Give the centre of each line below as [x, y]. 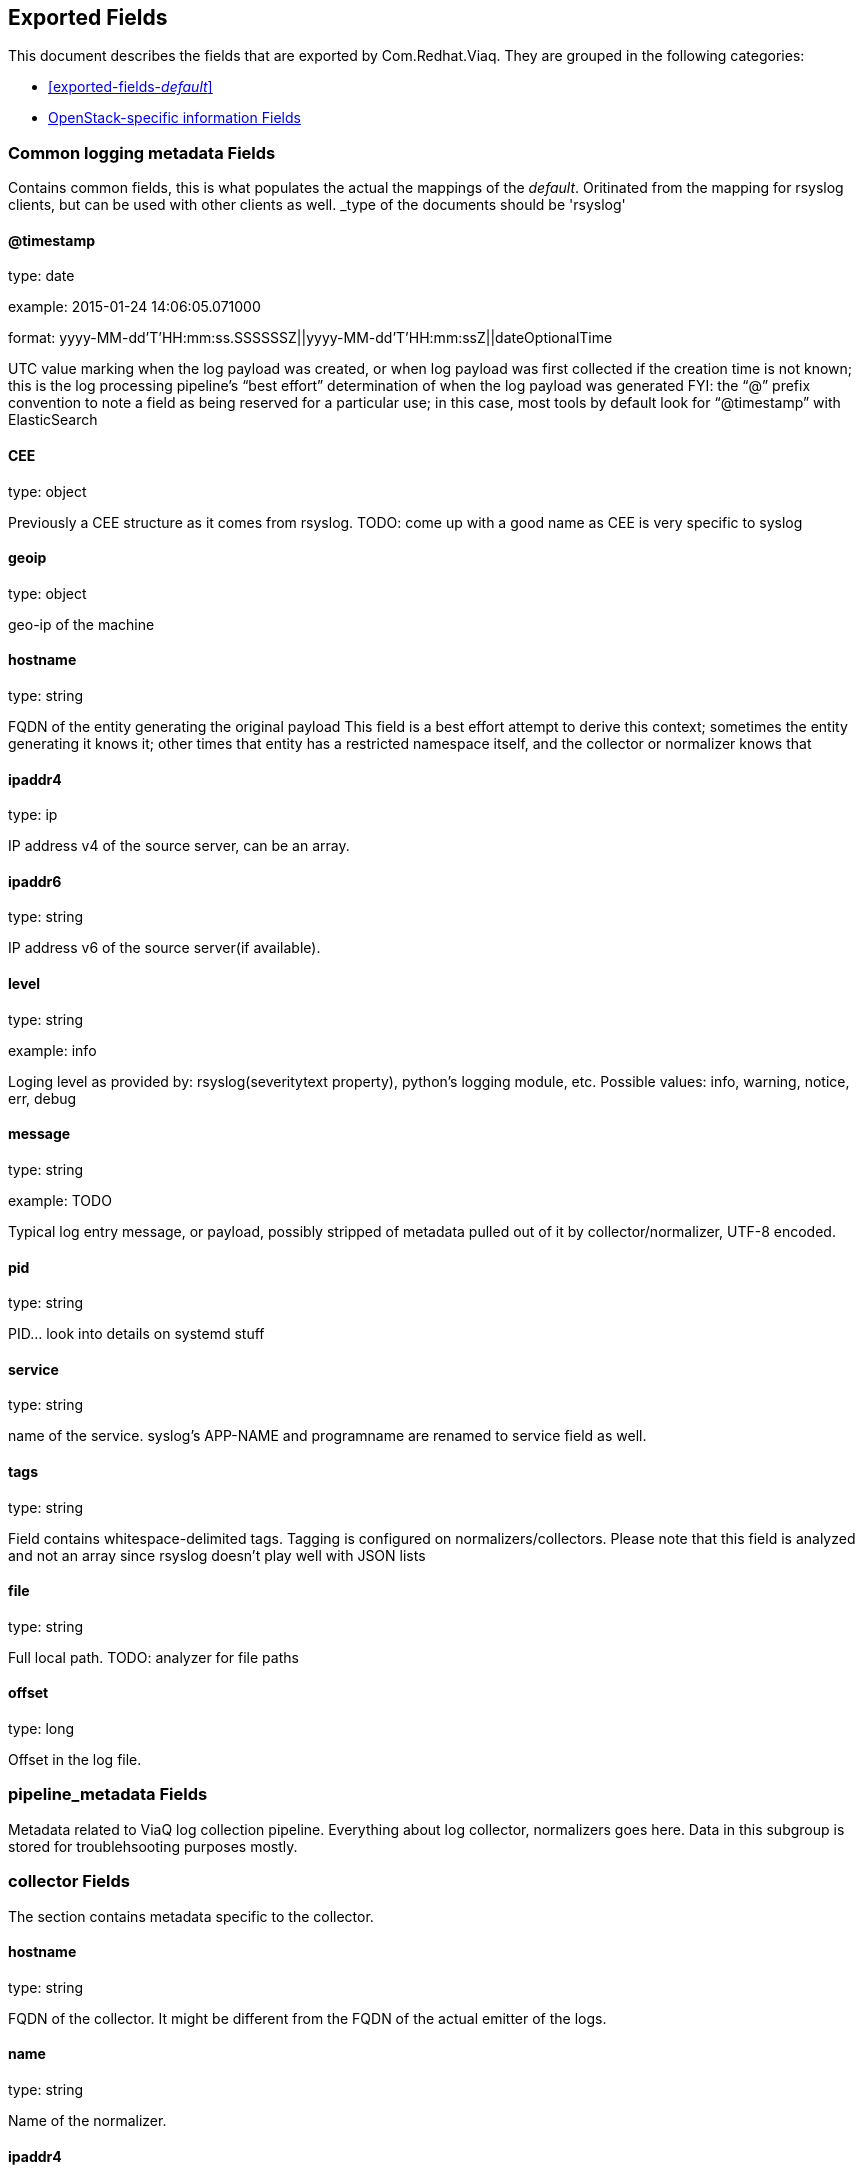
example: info [52, 1050]
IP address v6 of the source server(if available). [164, 948]
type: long [41, 1729]
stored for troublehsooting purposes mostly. [153, 1846]
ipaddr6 [35, 881]
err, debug [42, 1098]
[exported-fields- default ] [130, 87]
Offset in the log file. [75, 1760]
